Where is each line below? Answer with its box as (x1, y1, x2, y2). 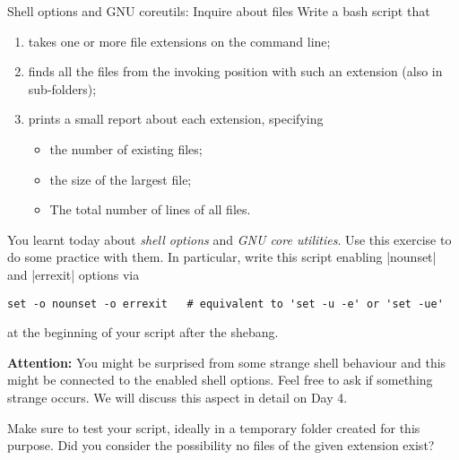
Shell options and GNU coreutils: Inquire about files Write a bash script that (7, 2, 430, 20)
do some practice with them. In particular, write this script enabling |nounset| (7, 247, 437, 266)
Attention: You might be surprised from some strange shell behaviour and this (7, 352, 446, 371)
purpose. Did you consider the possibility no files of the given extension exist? (7, 436, 435, 455)
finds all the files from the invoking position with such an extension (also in (28, 62, 443, 81)
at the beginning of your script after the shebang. (7, 323, 279, 342)
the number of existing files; (49, 139, 203, 158)
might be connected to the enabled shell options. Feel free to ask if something (7, 370, 433, 389)
